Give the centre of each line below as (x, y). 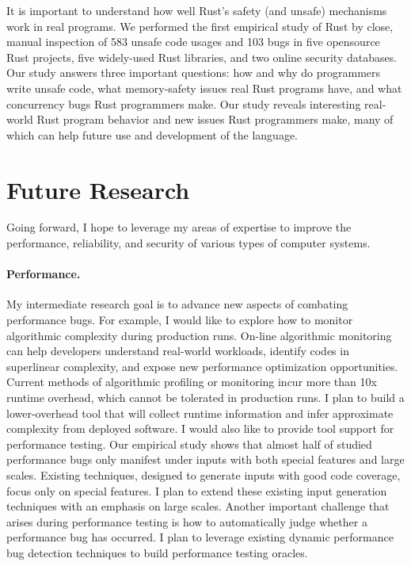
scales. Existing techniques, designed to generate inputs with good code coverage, (204, 474)
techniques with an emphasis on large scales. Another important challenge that (198, 506)
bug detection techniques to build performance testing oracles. (157, 552)
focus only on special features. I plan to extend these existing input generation (197, 490)
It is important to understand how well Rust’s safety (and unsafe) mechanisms (197, 10)
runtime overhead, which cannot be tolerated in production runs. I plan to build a (205, 398)
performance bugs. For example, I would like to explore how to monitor (180, 320)
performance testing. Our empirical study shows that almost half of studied (189, 444)
